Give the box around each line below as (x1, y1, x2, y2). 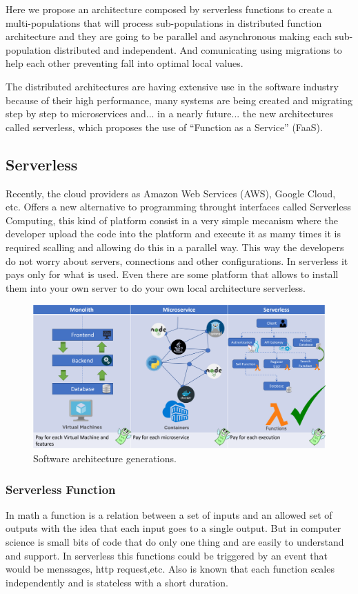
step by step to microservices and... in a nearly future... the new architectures (6, 106, 334, 121)
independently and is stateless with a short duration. (6, 575, 228, 589)
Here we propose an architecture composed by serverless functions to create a (6, 2, 332, 16)
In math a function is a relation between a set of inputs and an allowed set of (6, 507, 332, 522)
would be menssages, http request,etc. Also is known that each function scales (6, 562, 335, 576)
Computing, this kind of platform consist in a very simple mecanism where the (6, 212, 338, 227)
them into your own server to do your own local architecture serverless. (6, 280, 306, 295)
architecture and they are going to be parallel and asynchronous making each (6, 29, 332, 43)
